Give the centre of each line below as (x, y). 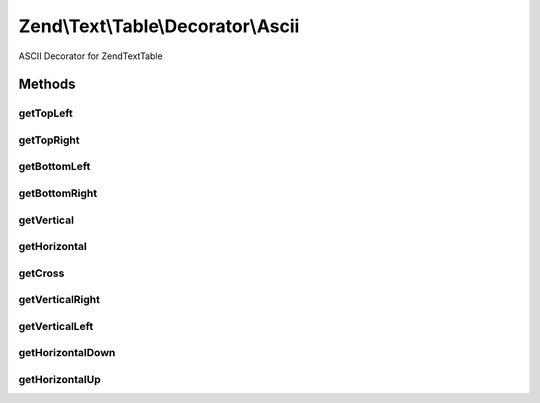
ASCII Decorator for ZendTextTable (91, 56)
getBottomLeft (54, 167)
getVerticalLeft (56, 326)
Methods (47, 84)
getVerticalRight (59, 300)
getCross (41, 273)
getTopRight (49, 140)
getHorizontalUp (60, 379)
